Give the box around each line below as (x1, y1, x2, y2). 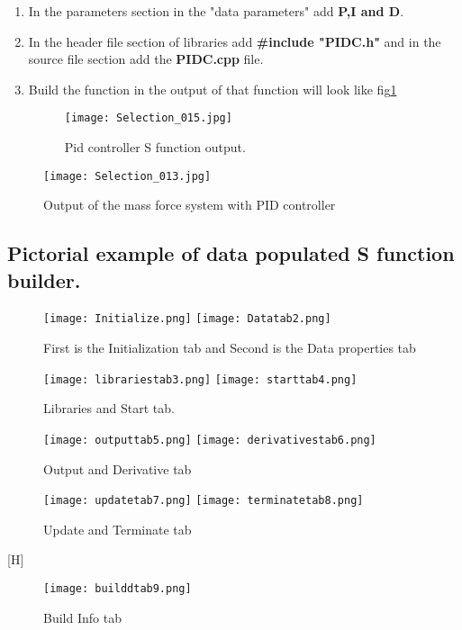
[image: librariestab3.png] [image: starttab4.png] (43, 373, 358, 386)
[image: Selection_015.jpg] (64, 112, 232, 125)
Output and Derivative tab (43, 459, 192, 478)
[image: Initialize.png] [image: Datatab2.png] (43, 312, 331, 326)
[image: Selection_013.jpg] (43, 169, 212, 183)
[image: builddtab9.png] (43, 582, 192, 596)
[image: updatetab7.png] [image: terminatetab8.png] (43, 494, 364, 508)
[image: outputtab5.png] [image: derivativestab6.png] (43, 433, 376, 446)
